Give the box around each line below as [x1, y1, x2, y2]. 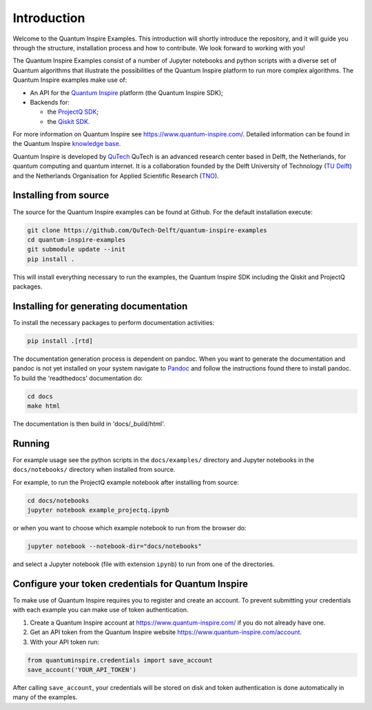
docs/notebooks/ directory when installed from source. [12, 466, 176, 474]
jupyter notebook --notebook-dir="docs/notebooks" [27, 543, 203, 550]
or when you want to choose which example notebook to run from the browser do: [12, 524, 247, 532]
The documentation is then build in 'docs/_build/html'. [12, 420, 165, 428]
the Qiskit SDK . [47, 117, 90, 125]
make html [27, 402, 61, 410]
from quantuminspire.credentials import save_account [27, 656, 213, 664]
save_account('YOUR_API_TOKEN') [27, 665, 137, 674]
